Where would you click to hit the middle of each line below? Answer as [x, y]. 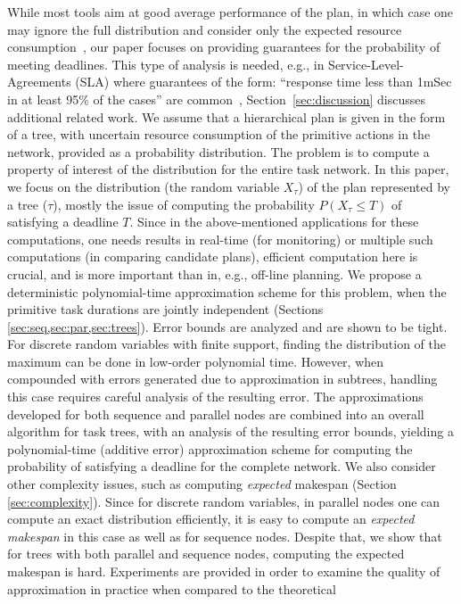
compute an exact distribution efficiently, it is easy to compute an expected [211, 519]
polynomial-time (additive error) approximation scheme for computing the [210, 448]
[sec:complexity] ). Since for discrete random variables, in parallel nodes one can [224, 501]
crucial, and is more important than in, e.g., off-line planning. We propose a [214, 273]
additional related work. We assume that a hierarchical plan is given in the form [226, 116]
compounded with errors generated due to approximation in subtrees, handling [222, 379]
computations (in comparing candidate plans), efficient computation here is [213, 256]
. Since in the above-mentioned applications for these [274, 222]
